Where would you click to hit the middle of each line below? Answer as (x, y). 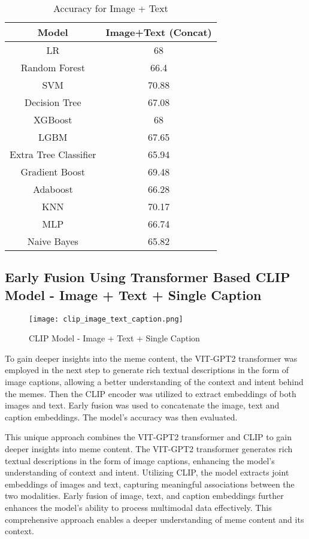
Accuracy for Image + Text (111, 8)
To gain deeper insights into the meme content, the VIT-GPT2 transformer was (151, 358)
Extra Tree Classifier (53, 154)
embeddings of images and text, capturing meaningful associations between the (150, 484)
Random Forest (53, 67)
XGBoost (53, 119)
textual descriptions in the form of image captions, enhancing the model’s (140, 460)
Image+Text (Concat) (159, 32)
